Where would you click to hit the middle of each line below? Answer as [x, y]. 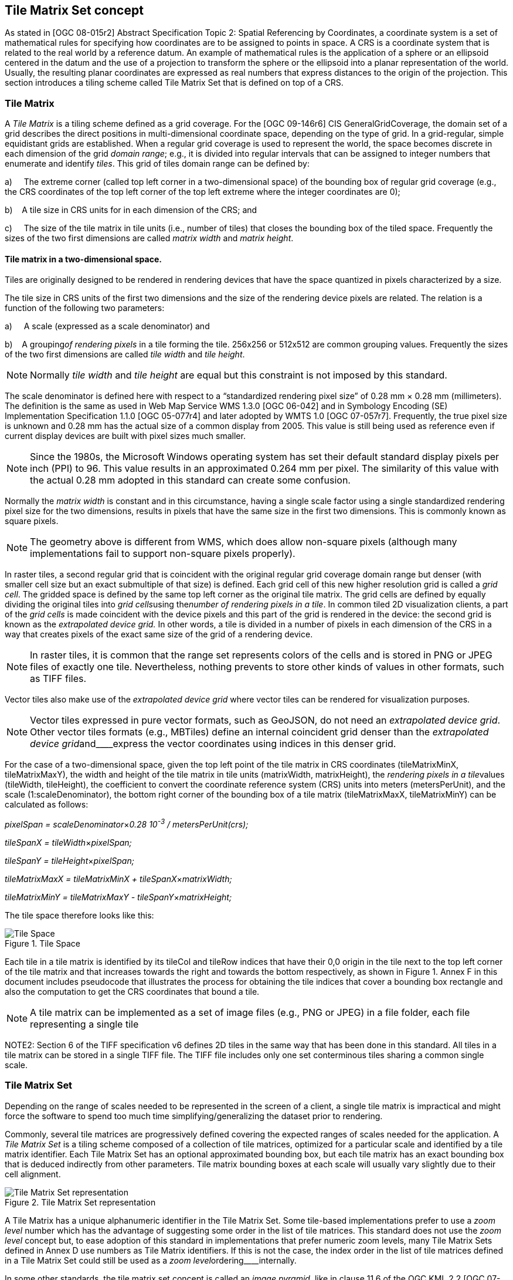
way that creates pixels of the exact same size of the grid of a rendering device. [159, 634]
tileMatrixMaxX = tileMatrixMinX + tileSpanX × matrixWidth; [118, 879]
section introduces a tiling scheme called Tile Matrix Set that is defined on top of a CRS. [174, 83]
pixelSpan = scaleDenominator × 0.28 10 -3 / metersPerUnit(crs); [127, 824]
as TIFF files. [58, 679]
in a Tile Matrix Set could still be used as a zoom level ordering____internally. [151, 1260]
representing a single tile [84, 1024]
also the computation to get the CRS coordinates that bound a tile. [132, 992]
